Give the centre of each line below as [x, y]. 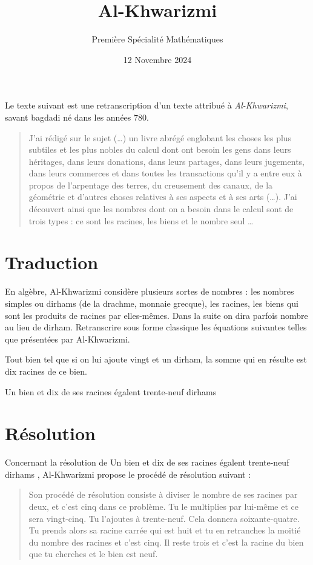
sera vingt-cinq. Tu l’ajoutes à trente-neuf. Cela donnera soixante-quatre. [164, 518]
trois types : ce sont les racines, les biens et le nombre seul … [141, 220]
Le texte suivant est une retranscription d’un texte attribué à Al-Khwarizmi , [147, 105]
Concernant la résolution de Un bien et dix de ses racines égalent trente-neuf [147, 462]
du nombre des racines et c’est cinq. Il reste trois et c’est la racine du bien [166, 542]
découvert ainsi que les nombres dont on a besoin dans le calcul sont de [161, 209]
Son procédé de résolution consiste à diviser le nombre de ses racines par [163, 494]
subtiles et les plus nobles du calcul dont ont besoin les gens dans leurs [160, 149]
